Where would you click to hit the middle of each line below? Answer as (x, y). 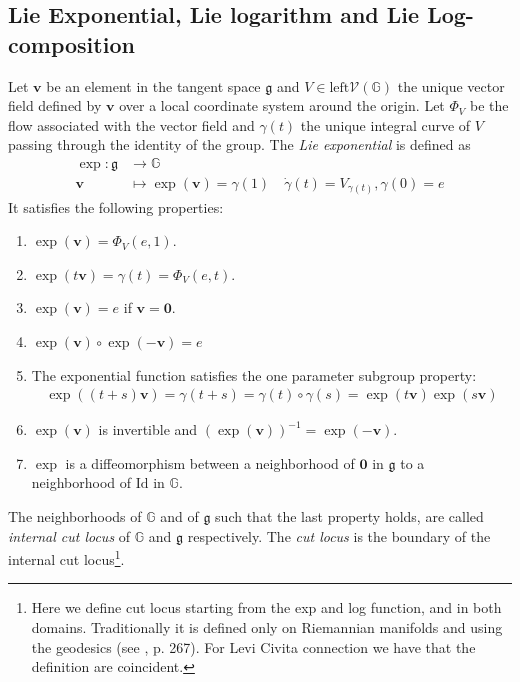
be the (489, 105)
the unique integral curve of (385, 124)
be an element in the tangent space (153, 85)
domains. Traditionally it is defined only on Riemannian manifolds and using (267, 626)
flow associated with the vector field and (131, 124)
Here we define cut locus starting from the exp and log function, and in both (266, 607)
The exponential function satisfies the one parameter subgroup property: (254, 374)
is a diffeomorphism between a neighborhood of (210, 462)
